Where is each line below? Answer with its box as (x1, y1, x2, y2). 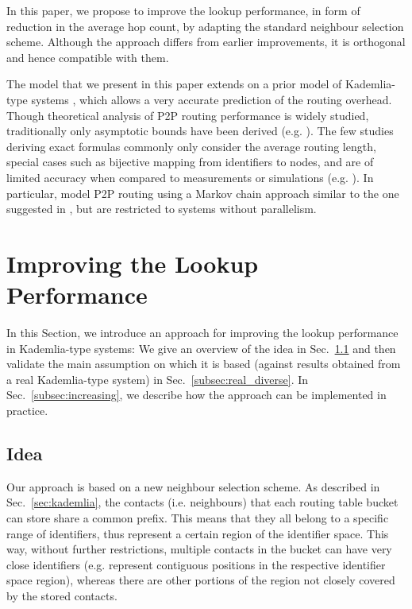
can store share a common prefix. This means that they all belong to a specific (6, 509, 389, 526)
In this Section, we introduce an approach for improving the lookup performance (6, 324, 399, 341)
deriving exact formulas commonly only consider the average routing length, (6, 138, 376, 154)
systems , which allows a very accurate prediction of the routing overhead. (31, 91, 392, 107)
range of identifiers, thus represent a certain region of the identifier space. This (6, 525, 389, 541)
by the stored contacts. (6, 587, 117, 603)
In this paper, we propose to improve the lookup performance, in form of (6, 2, 360, 18)
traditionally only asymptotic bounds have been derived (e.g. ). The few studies (6, 122, 394, 139)
